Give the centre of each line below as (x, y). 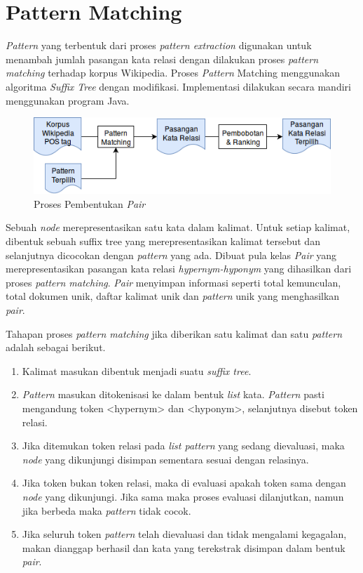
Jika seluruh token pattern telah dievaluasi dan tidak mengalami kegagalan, (184, 534)
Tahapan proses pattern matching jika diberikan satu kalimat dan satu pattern (174, 333)
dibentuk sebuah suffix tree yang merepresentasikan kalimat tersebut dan (163, 241)
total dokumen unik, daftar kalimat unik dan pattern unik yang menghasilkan (173, 296)
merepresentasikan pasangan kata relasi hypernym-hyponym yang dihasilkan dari (179, 269)
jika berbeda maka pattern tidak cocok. (107, 510)
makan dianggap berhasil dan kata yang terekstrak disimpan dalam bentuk (184, 547)
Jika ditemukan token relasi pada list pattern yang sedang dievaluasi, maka (183, 446)
